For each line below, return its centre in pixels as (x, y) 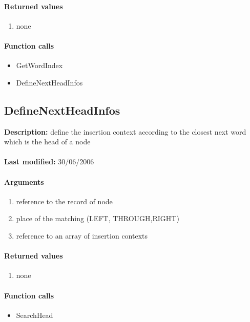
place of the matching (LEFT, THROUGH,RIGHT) (98, 218)
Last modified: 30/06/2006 (49, 162)
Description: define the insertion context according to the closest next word (125, 131)
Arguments (24, 181)
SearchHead (35, 315)
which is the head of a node (47, 142)
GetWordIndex (39, 65)
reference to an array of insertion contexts (82, 235)
